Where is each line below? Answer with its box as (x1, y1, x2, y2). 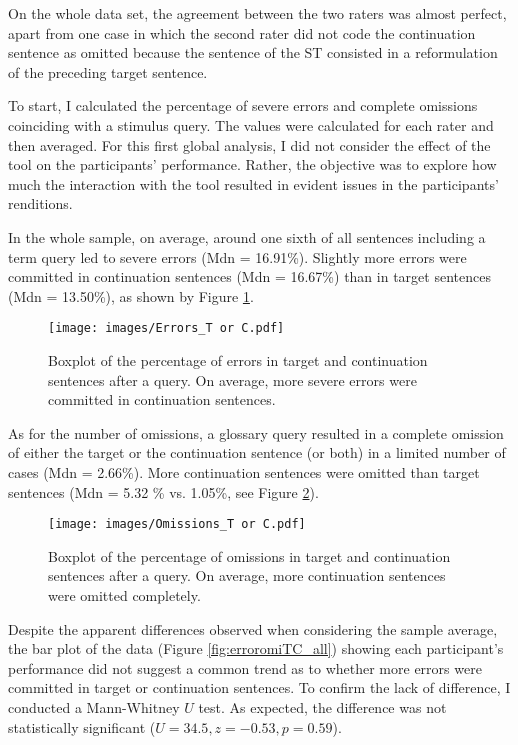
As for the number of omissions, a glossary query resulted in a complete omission (8, 422, 504, 443)
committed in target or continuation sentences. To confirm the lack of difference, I (8, 677, 511, 698)
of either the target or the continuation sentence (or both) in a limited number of (8, 442, 506, 463)
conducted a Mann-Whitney (8, 696, 180, 717)
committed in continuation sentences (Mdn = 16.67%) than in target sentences (8, 266, 491, 287)
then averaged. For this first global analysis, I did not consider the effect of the (8, 134, 491, 155)
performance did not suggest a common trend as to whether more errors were (8, 657, 482, 678)
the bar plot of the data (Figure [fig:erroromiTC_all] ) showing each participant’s (8, 638, 504, 659)
